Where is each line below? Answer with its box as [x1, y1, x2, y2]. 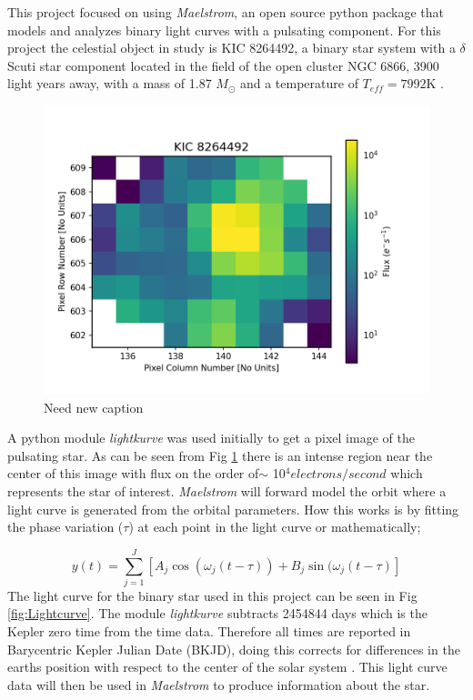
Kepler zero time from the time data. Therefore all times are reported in [7, 622, 411, 641]
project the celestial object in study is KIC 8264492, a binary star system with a [7, 38, 456, 57]
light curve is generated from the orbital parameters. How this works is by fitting [7, 499, 459, 518]
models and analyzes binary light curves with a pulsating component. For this [7, 20, 441, 39]
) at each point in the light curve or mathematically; [128, 517, 421, 536]
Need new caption [44, 397, 144, 416]
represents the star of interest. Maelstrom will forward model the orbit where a [7, 481, 447, 500]
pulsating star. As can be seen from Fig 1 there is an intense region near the [7, 445, 433, 465]
